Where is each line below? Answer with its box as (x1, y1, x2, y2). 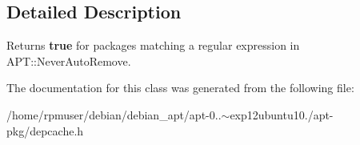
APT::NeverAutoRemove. (6, 52, 131, 69)
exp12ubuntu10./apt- (230, 106, 334, 123)
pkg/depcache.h (6, 122, 84, 139)
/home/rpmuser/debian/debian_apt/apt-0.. (6, 106, 222, 123)
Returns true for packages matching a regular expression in (6, 37, 300, 54)
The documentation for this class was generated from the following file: (6, 79, 354, 96)
